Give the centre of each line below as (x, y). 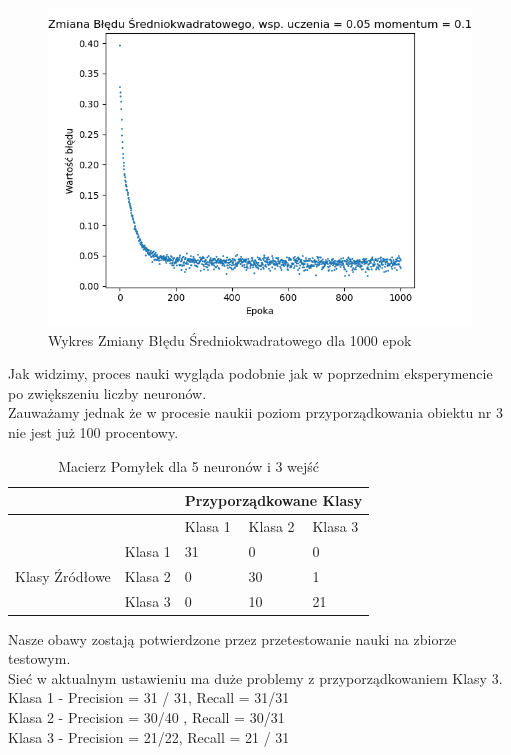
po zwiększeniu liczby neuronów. (107, 392)
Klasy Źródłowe (63, 575)
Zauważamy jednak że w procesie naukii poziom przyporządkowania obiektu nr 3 (255, 412)
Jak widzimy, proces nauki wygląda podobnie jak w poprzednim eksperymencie (250, 373)
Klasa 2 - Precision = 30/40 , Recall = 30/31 (146, 717)
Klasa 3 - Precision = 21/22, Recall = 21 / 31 (149, 736)
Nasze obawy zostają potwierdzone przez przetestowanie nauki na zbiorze (232, 638)
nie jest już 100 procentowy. (93, 431)
